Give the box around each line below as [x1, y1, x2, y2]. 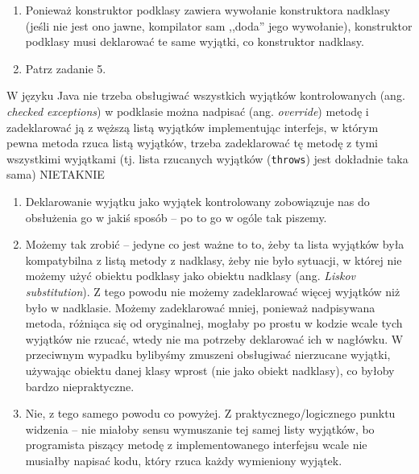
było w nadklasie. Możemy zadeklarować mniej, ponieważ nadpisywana [25, 299, 375, 315]
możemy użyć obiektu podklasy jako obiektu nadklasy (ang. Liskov [25, 267, 356, 284]
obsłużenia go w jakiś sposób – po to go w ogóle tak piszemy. [25, 208, 327, 225]
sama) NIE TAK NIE [6, 166, 105, 183]
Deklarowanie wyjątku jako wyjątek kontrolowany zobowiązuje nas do [25, 193, 370, 209]
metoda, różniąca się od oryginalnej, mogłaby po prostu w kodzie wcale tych [25, 315, 403, 332]
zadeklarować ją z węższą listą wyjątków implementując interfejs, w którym [6, 118, 379, 135]
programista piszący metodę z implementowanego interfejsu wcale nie [25, 436, 367, 453]
